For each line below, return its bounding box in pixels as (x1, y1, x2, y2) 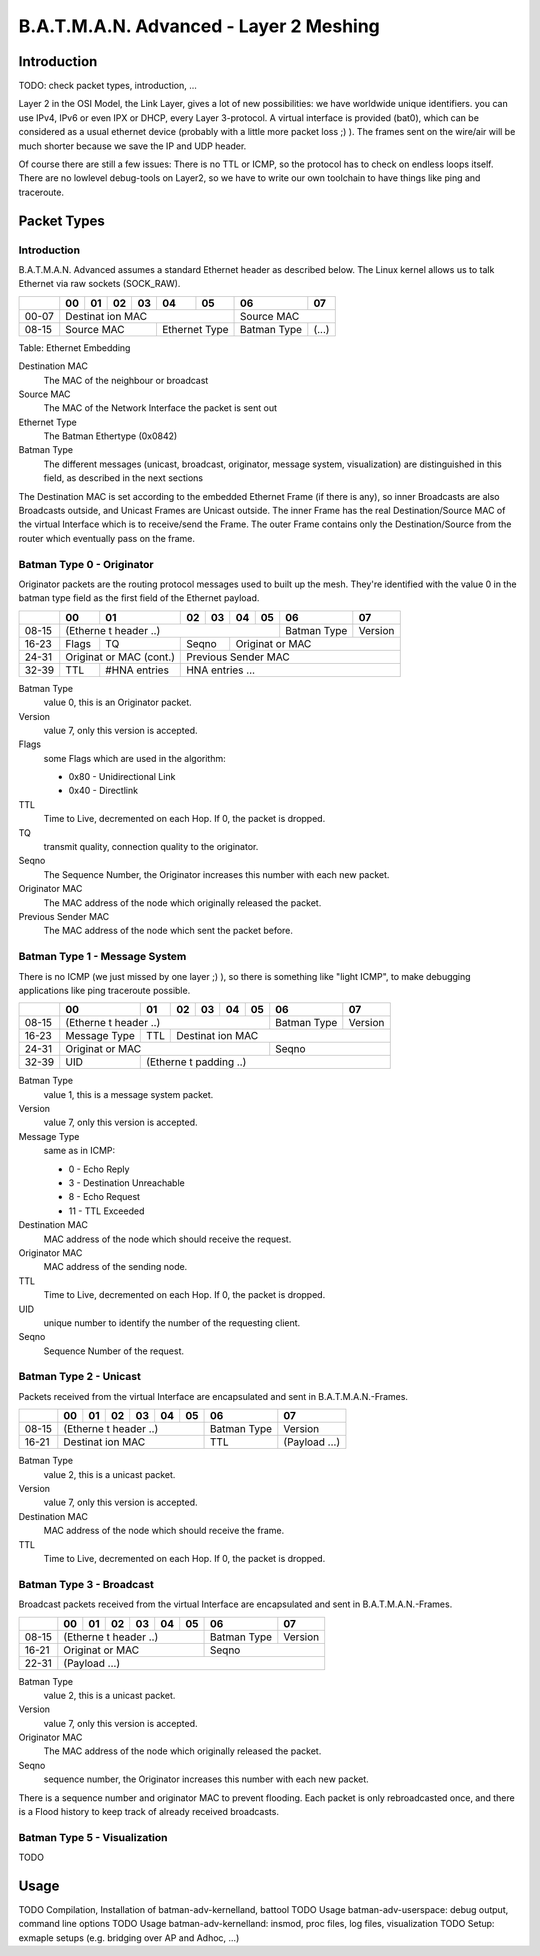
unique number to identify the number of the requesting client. (43, 1316, 301, 1329)
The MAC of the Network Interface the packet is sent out (43, 402, 278, 414)
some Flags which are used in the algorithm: (43, 752, 226, 764)
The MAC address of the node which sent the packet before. (43, 925, 294, 937)
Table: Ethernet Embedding (18, 341, 131, 354)
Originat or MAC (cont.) (65, 650, 175, 664)
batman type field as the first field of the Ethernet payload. (18, 592, 260, 604)
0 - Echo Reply (68, 1163, 130, 1175)
